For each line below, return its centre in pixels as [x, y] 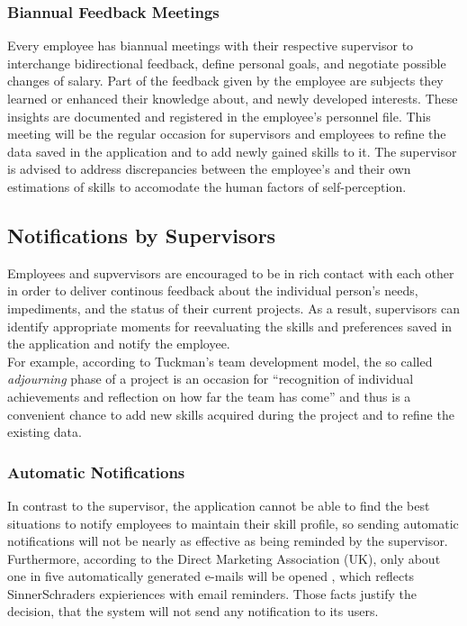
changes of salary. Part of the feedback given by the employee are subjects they [225, 81]
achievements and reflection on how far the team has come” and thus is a [209, 396]
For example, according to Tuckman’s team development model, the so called [220, 361]
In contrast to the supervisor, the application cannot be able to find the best [219, 505]
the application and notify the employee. [119, 344]
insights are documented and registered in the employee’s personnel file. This [219, 116]
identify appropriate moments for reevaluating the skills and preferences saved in [230, 326]
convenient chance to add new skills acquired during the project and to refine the [231, 414]
